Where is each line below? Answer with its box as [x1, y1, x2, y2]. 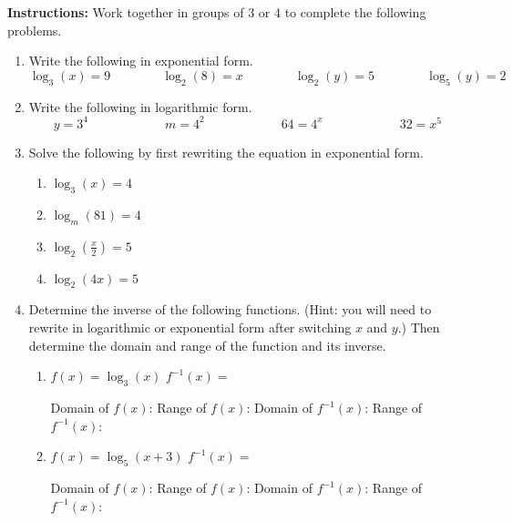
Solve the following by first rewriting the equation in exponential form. [28, 142, 424, 161]
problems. [7, 20, 62, 39]
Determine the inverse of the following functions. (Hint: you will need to [28, 300, 432, 319]
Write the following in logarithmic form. [28, 97, 252, 116]
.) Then [397, 318, 440, 337]
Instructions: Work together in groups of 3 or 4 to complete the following [7, 3, 426, 21]
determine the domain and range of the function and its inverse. [28, 335, 386, 354]
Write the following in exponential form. [28, 51, 253, 70]
